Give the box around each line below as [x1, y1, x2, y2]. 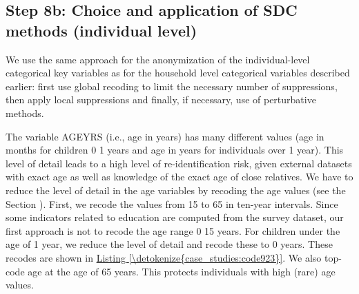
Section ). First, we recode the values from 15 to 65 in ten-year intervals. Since [6, 196, 338, 211]
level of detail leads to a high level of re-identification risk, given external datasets [6, 156, 352, 170]
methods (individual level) [6, 19, 197, 41]
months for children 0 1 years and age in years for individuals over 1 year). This [6, 143, 344, 157]
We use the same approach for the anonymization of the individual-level [6, 52, 310, 66]
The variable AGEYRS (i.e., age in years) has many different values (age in [6, 129, 324, 143]
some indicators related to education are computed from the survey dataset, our [6, 210, 344, 224]
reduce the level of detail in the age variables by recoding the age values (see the [6, 182, 346, 197]
